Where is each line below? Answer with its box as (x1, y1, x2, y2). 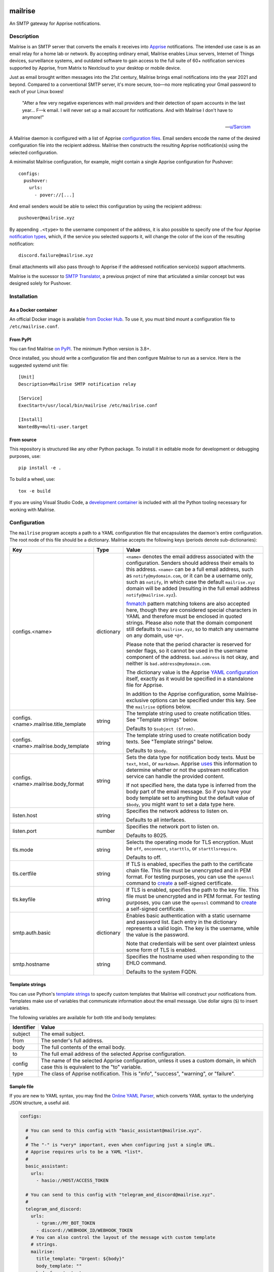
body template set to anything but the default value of (126, 794, 255, 801)
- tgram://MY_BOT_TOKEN (36, 1220, 95, 1226)
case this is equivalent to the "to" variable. (41, 1063, 142, 1071)
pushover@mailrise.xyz (18, 215, 75, 221)
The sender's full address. (41, 1037, 104, 1044)
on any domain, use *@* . (126, 631, 184, 639)
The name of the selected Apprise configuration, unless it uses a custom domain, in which (41, 1057, 256, 1064)
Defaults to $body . (126, 747, 168, 754)
